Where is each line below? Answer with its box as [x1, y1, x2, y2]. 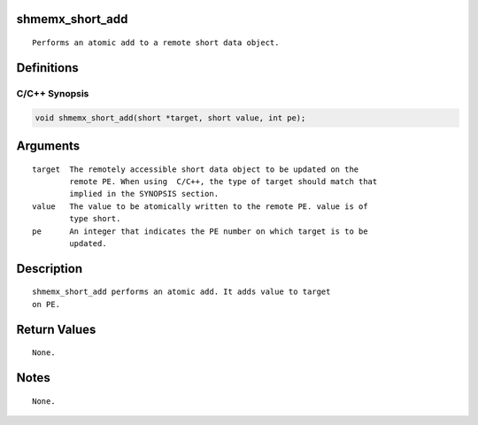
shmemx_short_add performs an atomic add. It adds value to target [32, 287, 331, 297]
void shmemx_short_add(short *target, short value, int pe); [35, 112, 306, 123]
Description [16, 261, 83, 276]
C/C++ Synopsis [16, 87, 89, 99]
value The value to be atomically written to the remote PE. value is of [32, 201, 368, 212]
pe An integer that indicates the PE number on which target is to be [32, 226, 368, 236]
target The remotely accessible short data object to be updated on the [32, 164, 359, 174]
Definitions [16, 60, 79, 75]
